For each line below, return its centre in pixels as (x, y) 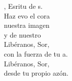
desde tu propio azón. (36, 73)
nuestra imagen (27, 25)
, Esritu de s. (23, 6)
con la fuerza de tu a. (36, 53)
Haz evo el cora (27, 15)
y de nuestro (23, 34)
